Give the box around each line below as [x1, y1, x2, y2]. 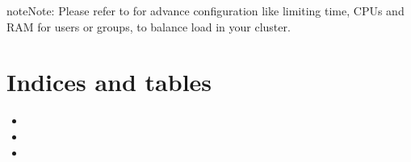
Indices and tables [6, 65, 212, 98]
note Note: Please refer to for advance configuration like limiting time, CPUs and [6, 2, 405, 19]
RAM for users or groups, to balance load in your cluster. [6, 18, 291, 35]
